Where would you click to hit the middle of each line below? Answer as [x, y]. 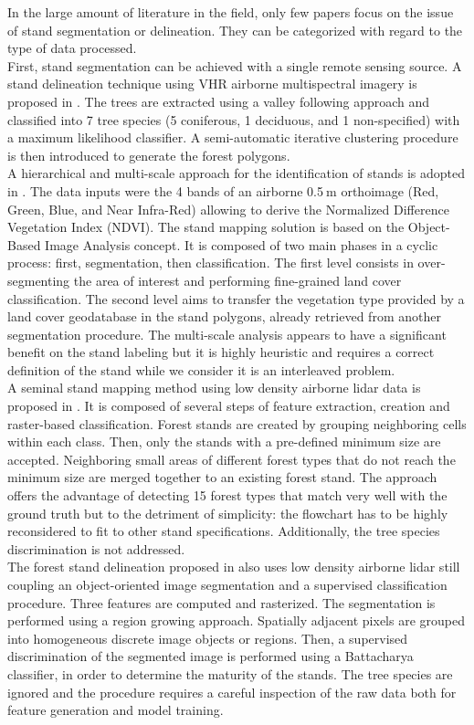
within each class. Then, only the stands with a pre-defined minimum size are [224, 441]
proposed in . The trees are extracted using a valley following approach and [219, 101]
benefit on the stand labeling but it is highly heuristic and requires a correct [221, 352]
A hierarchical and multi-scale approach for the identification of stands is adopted [236, 173]
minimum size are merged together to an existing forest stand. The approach [222, 477]
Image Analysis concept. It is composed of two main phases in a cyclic [242, 244]
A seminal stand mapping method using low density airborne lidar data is [214, 388]
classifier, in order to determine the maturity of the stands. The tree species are [230, 673]
